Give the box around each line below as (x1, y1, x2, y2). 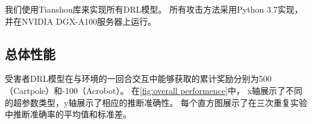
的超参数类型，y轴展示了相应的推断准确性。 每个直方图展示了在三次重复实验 (5, 96, 308, 108)
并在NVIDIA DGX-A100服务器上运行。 (5, 14, 157, 27)
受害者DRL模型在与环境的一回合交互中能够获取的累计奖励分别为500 (5, 72, 272, 85)
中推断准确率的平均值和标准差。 (5, 108, 131, 120)
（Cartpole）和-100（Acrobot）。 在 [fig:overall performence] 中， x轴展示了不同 (5, 84, 303, 96)
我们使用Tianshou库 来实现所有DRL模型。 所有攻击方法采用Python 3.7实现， (5, 3, 303, 15)
